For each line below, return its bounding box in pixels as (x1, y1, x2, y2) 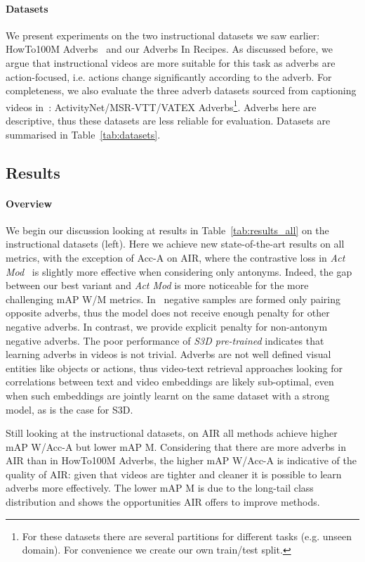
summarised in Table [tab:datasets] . (6, 127, 161, 141)
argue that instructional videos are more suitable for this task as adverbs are (6, 55, 336, 70)
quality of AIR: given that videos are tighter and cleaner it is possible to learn (6, 466, 342, 481)
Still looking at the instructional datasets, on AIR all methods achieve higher (6, 426, 338, 440)
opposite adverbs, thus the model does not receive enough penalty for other (6, 305, 330, 320)
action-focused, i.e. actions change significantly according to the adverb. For (6, 69, 332, 84)
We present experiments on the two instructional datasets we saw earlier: (6, 27, 320, 42)
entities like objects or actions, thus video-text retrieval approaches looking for (6, 360, 343, 375)
